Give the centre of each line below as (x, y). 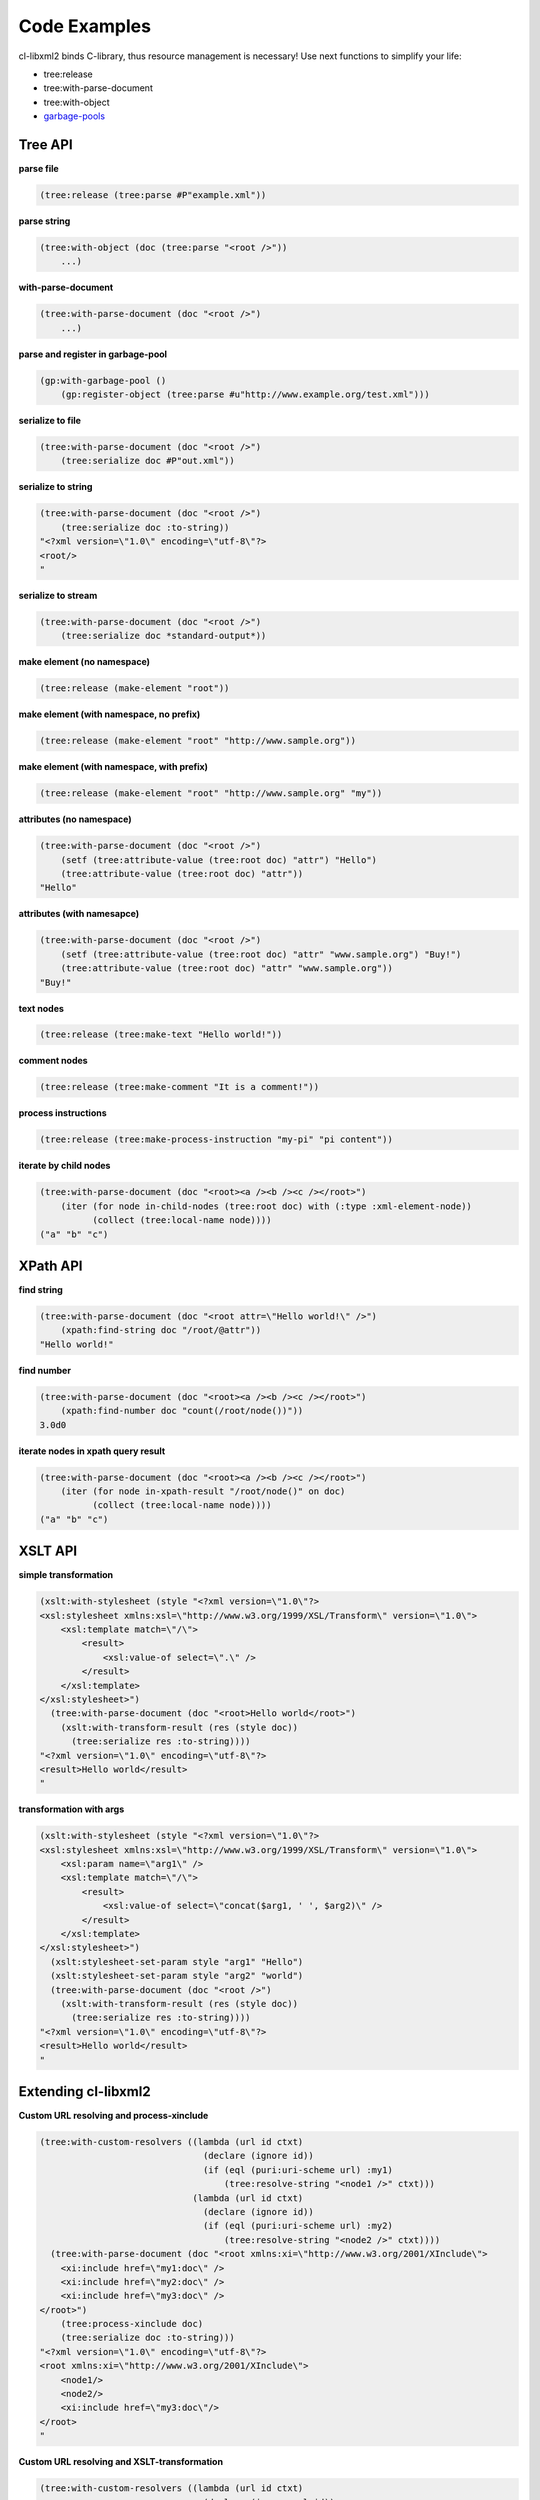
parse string (44, 221)
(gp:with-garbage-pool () (103, 380)
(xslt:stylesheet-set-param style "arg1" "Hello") (177, 1961)
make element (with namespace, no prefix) (109, 714)
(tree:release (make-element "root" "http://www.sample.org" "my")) (211, 793)
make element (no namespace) (84, 662)
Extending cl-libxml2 (84, 2091)
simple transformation (66, 1575)
